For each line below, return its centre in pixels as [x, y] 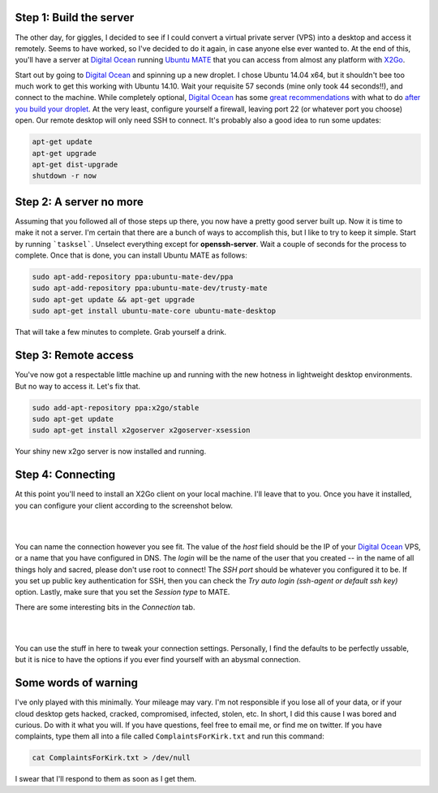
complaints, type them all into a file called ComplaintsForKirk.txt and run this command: [170, 736]
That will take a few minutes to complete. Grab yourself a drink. [121, 332]
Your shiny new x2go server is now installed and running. [111, 452]
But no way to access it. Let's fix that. [78, 386]
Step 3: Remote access [74, 355]
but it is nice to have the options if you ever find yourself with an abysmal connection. [158, 660]
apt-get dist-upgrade [75, 165]
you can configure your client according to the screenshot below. [124, 505]
